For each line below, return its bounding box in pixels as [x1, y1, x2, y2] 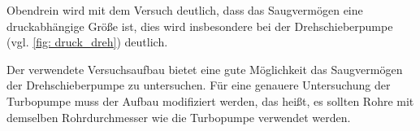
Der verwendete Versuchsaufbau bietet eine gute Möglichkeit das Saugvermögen [6, 60, 403, 77]
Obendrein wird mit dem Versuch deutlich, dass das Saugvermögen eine [6, 2, 363, 18]
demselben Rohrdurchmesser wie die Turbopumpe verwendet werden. [6, 108, 351, 125]
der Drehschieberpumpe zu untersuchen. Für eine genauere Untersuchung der [6, 76, 391, 94]
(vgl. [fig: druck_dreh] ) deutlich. [6, 33, 168, 50]
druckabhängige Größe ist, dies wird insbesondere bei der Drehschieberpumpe [6, 17, 393, 34]
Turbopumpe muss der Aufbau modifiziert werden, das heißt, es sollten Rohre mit [6, 92, 414, 109]
